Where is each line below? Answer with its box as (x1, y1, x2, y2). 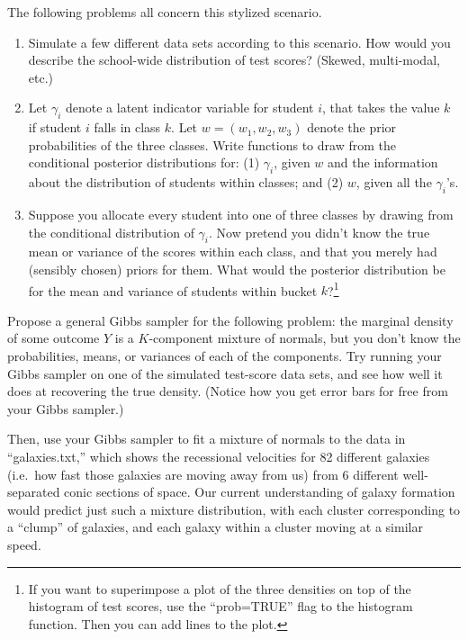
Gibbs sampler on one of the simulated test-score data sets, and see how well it (7, 364, 443, 382)
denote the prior (307, 118, 397, 137)
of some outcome (7, 328, 100, 347)
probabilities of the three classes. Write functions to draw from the (28, 135, 396, 154)
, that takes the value (322, 98, 440, 117)
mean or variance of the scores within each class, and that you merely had (28, 242, 437, 261)
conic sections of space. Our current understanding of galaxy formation (64, 482, 455, 501)
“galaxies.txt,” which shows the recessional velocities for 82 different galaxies (7, 446, 430, 465)
